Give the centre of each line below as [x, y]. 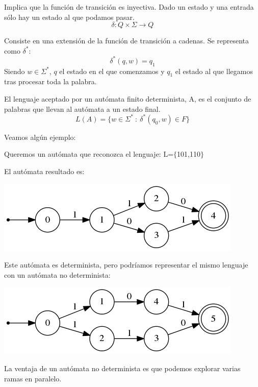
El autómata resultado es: [44, 171]
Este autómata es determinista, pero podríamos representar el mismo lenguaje [126, 265]
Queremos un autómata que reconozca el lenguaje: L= [89, 154]
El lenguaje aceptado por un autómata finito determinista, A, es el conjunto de [128, 99]
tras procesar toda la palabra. [50, 81]
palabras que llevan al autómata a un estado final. [82, 108]
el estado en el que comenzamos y [112, 71]
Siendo [15, 71]
